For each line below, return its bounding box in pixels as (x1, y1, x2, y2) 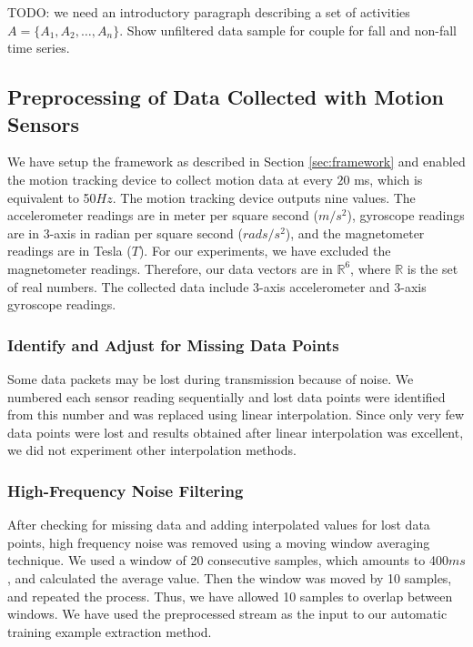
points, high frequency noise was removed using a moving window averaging (7, 532, 430, 551)
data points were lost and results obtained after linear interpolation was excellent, (7, 422, 464, 441)
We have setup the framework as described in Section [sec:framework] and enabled (7, 152, 466, 171)
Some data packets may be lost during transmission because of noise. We (7, 369, 414, 388)
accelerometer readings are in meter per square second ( (7, 206, 318, 225)
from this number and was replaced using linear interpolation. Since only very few (7, 405, 465, 424)
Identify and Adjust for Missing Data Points (7, 333, 339, 356)
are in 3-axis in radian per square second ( (7, 223, 243, 242)
